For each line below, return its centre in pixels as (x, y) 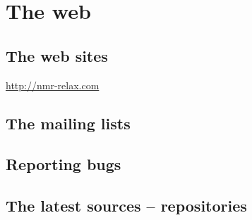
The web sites (57, 55)
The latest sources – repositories (126, 206)
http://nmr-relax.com (53, 85)
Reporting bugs (64, 164)
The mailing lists (68, 123)
